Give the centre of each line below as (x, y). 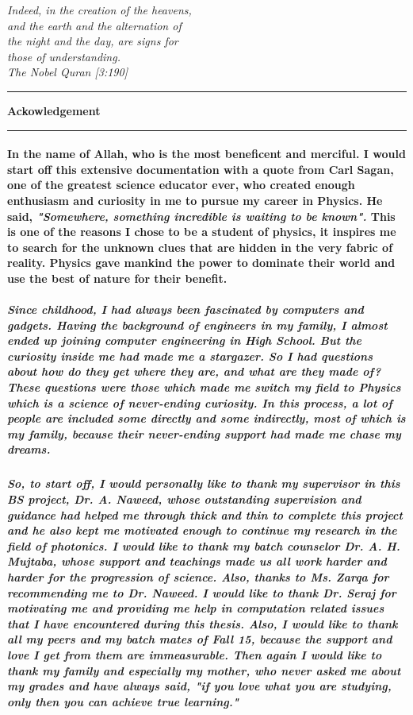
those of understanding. (64, 56)
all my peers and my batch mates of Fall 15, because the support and (200, 639)
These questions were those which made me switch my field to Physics (204, 387)
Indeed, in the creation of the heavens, (99, 10)
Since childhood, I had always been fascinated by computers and (185, 309)
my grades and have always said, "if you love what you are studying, (199, 686)
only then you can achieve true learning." (123, 701)
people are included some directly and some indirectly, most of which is (206, 418)
